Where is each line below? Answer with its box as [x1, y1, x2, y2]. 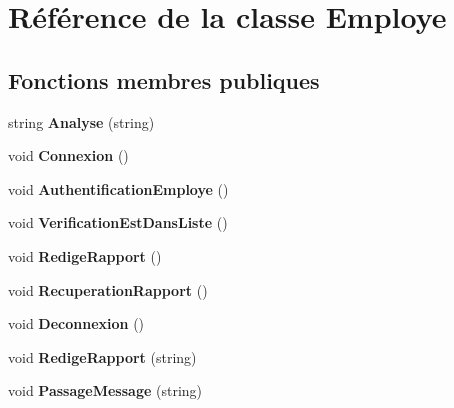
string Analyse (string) [8, 111, 155, 132]
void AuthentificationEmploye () [8, 178, 229, 199]
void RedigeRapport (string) [8, 346, 197, 367]
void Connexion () [8, 145, 129, 166]
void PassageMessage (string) [8, 380, 203, 401]
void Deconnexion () [8, 313, 145, 334]
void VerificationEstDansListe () [8, 212, 228, 233]
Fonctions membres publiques [8, 64, 320, 95]
